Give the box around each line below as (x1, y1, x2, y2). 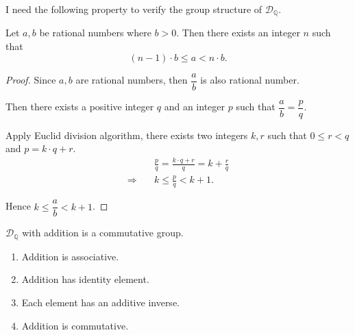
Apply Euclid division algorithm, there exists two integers (5, 127, 248, 142)
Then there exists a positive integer (5, 99, 154, 114)
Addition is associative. (21, 249, 119, 263)
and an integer (164, 99, 225, 114)
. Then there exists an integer (176, 25, 300, 40)
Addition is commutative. (21, 318, 129, 332)
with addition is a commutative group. (22, 225, 184, 240)
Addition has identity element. (21, 272, 149, 286)
